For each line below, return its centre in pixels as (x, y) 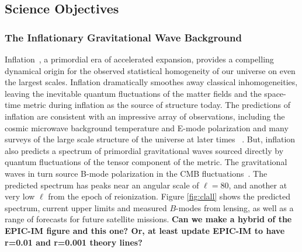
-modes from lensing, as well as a (235, 207)
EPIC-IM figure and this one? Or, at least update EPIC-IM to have (145, 230)
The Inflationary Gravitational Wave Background (123, 37)
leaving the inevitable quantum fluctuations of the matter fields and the (133, 93)
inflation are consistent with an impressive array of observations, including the (145, 116)
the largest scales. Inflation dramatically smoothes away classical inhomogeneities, (151, 82)
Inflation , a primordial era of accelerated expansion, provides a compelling (139, 59)
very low (20, 196)
